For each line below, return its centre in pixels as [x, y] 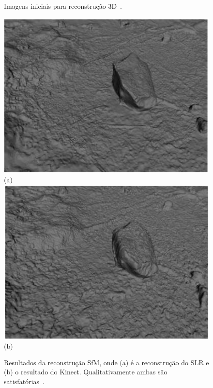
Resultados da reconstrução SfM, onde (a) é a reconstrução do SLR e [106, 362]
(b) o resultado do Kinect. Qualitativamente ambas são [86, 372]
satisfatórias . [24, 381]
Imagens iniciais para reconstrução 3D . [63, 6]
